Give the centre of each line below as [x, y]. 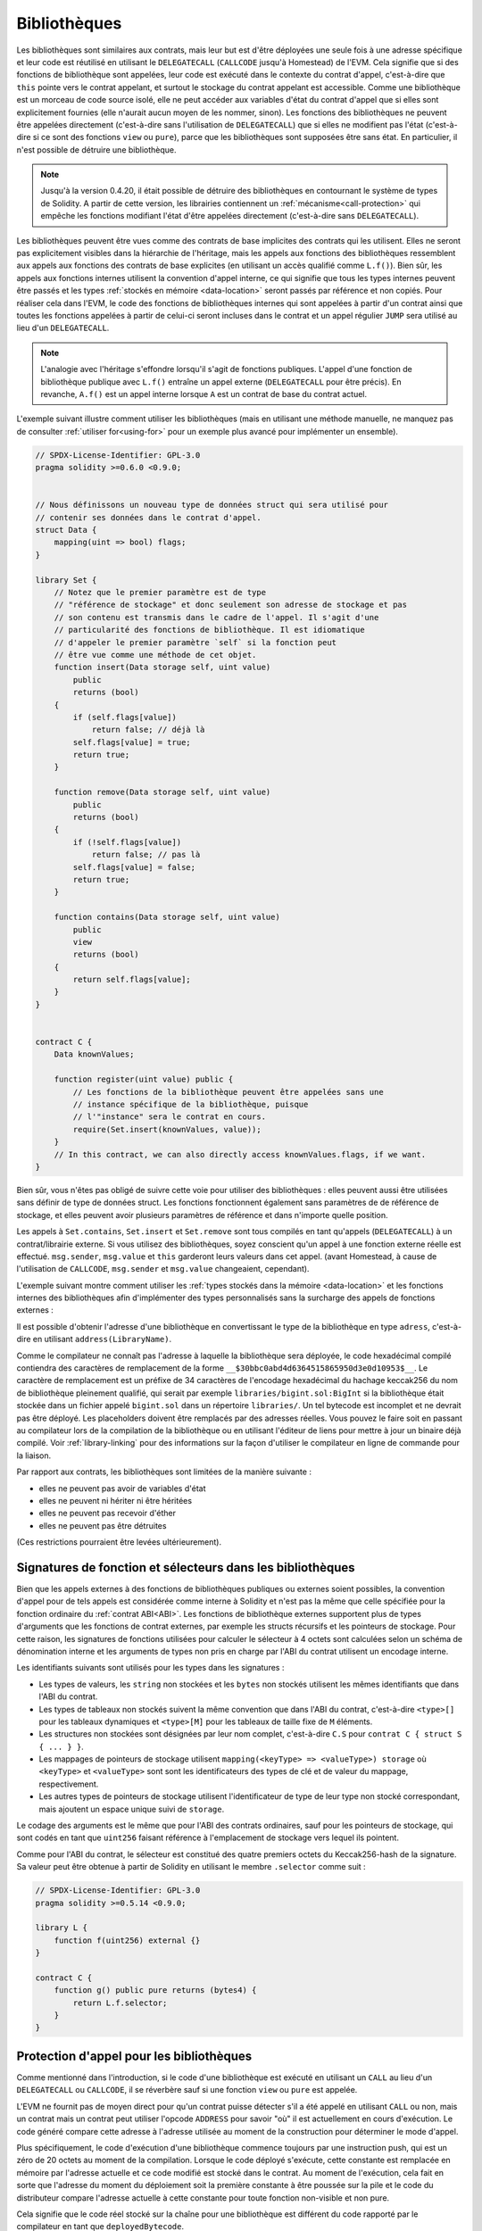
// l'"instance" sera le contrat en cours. [170, 1117]
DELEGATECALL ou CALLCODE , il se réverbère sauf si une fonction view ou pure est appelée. [187, 2090]
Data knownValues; [94, 1054]
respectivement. [69, 1784]
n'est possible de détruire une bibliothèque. [97, 149]
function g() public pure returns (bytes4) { [155, 1990]
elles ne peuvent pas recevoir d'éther [107, 1514]
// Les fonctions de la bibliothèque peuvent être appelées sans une [228, 1092]
